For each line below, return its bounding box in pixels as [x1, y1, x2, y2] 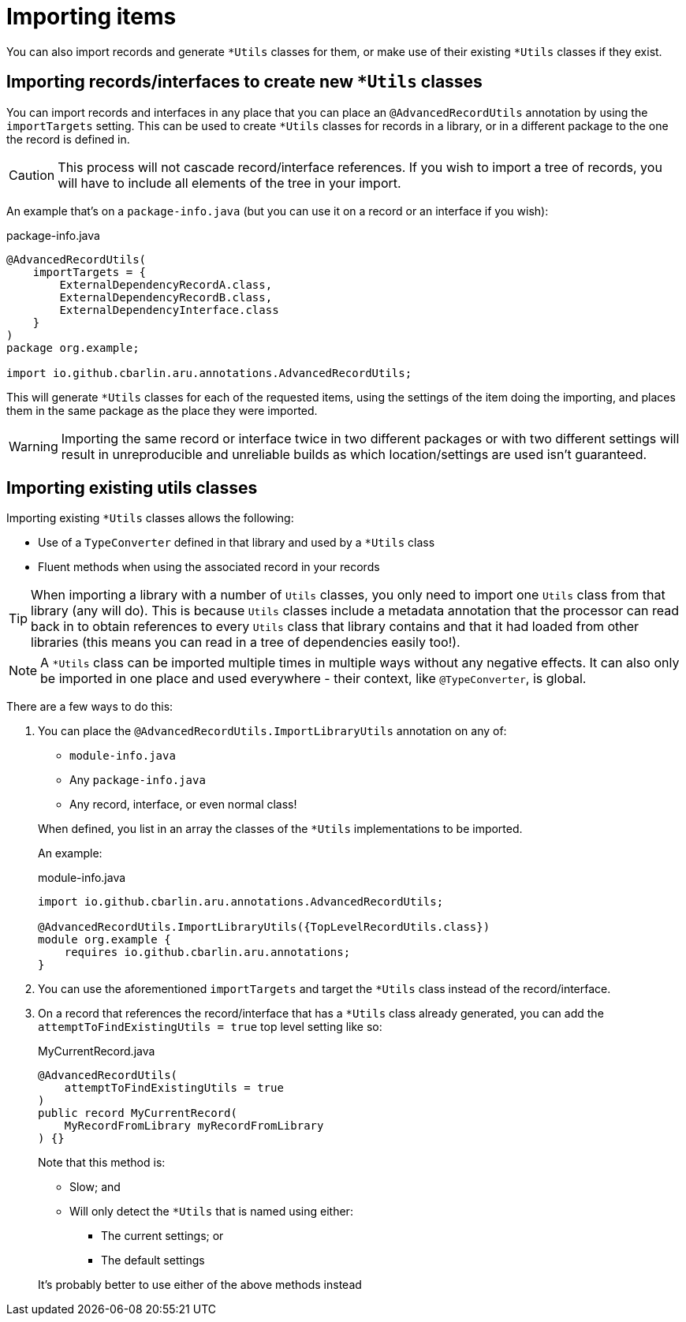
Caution [9, 166, 55, 183]
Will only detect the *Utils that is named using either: [69, 1204, 353, 1219]
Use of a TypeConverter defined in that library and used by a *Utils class [38, 536, 435, 550]
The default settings [101, 1253, 205, 1268]
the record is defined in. [6, 132, 130, 146]
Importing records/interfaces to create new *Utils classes [6, 72, 483, 92]
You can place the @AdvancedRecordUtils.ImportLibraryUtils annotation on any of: [38, 724, 507, 738]
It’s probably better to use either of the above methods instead [38, 1278, 362, 1292]
